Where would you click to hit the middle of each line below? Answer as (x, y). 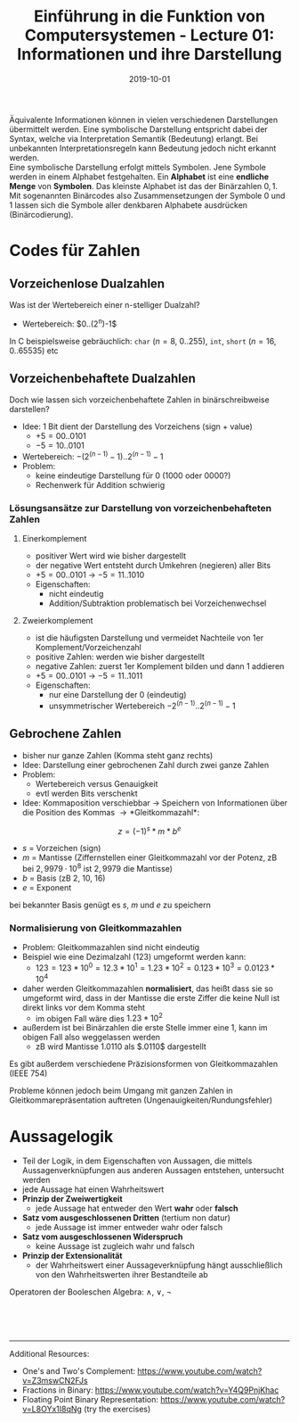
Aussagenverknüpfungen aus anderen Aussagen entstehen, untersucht (153, 1171)
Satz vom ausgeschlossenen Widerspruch (102, 1237)
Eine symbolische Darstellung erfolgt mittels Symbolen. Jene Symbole (138, 167)
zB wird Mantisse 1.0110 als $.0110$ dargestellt (121, 1047)
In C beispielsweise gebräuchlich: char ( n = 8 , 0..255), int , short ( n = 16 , (143, 341)
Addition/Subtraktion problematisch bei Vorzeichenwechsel (158, 603)
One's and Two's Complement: (79, 1371)
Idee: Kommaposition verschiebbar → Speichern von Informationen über (154, 803)
